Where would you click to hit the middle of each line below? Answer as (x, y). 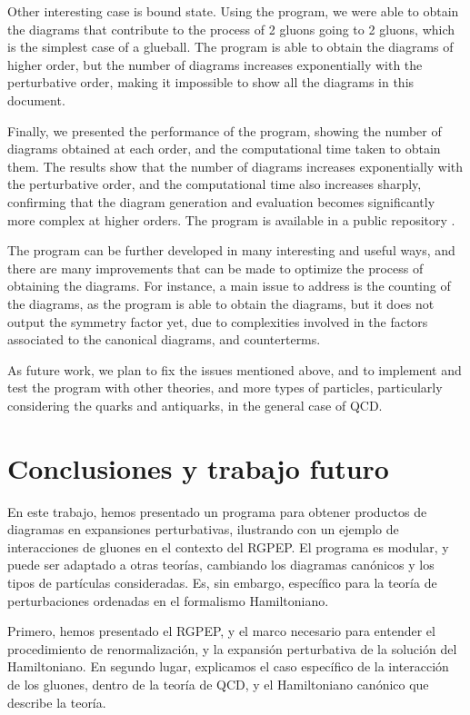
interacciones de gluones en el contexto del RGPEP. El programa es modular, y (228, 546)
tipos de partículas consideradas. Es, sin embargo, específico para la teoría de (222, 582)
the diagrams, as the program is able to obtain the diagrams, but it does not (221, 303)
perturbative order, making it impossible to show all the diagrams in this (211, 82)
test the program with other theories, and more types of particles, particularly (225, 387)
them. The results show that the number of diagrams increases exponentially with (235, 166)
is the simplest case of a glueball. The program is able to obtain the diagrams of (230, 47)
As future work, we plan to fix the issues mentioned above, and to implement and (235, 369)
